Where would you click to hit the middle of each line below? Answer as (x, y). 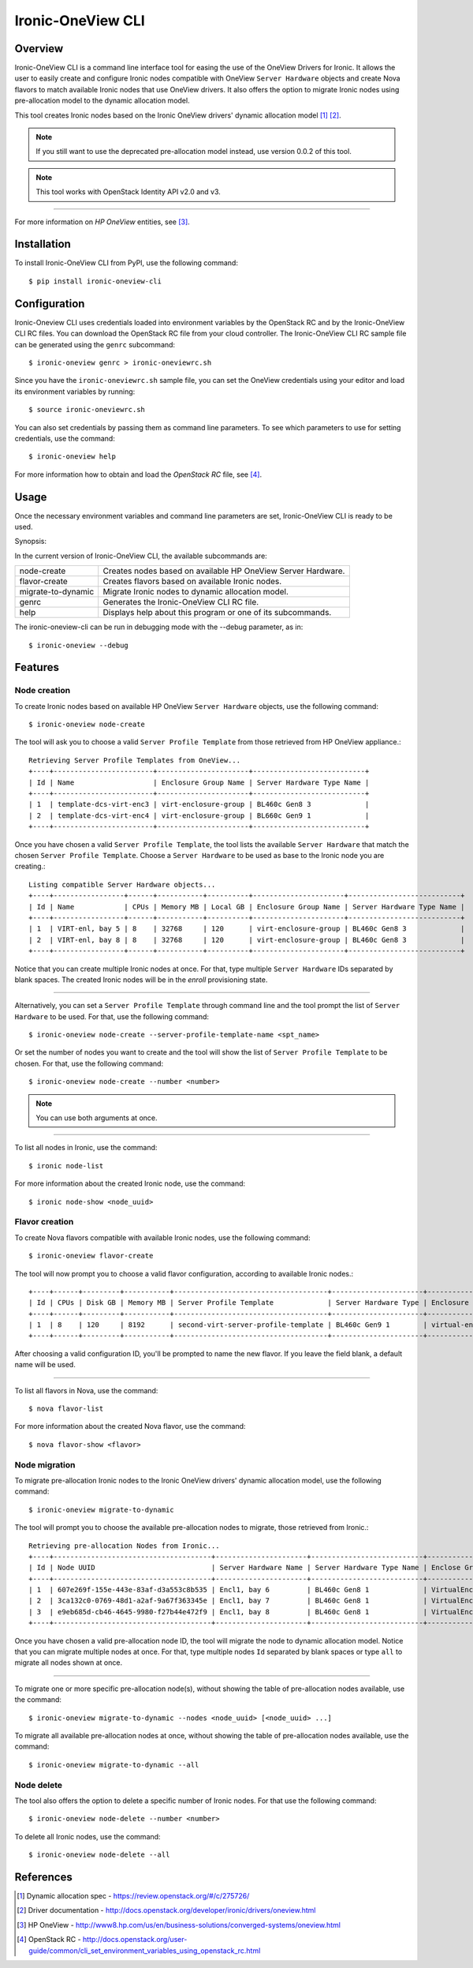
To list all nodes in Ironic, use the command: (86, 1148)
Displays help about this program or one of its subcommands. (217, 613)
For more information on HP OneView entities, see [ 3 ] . (102, 222)
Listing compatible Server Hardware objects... (122, 885)
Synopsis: (31, 542)
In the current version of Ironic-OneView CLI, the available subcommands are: (141, 556)
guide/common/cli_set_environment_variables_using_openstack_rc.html (145, 1951)
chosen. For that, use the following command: (89, 1063)
